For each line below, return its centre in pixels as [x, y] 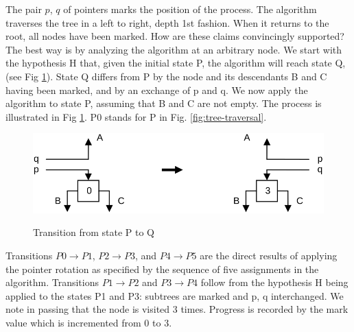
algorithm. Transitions [52, 282]
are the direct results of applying [269, 256]
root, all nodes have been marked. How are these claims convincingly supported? [175, 36]
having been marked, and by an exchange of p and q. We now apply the [157, 90]
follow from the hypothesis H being [274, 282]
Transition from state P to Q [94, 232]
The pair [24, 9]
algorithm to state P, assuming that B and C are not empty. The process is [164, 103]
